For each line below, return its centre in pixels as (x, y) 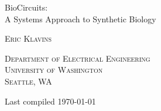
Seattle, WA (28, 81)
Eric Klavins (28, 38)
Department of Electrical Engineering (78, 58)
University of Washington (54, 70)
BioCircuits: (26, 7)
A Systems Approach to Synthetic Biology (80, 18)
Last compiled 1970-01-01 (50, 101)
